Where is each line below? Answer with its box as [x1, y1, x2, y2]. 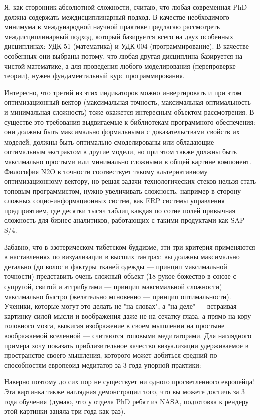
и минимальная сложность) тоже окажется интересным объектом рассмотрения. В [4, 106, 254, 117]
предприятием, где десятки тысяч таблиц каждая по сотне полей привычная [4, 205, 235, 215]
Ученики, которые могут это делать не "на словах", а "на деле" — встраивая [4, 301, 237, 311]
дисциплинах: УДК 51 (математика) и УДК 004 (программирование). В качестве [4, 41, 249, 51]
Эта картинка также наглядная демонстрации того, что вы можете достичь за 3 [4, 386, 245, 396]
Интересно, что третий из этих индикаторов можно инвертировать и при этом [4, 87, 242, 97]
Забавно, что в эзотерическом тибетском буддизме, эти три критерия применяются [4, 241, 255, 252]
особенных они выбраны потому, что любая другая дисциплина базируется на [4, 50, 242, 61]
